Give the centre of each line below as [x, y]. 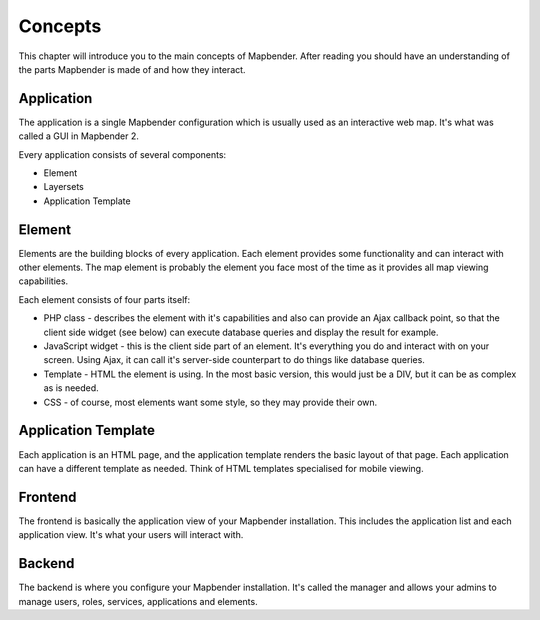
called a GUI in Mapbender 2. [79, 136]
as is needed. [71, 388]
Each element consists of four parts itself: [104, 299]
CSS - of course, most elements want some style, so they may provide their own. [210, 402]
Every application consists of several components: [122, 154]
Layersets [63, 187]
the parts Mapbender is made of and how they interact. [132, 69]
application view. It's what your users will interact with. [131, 535]
